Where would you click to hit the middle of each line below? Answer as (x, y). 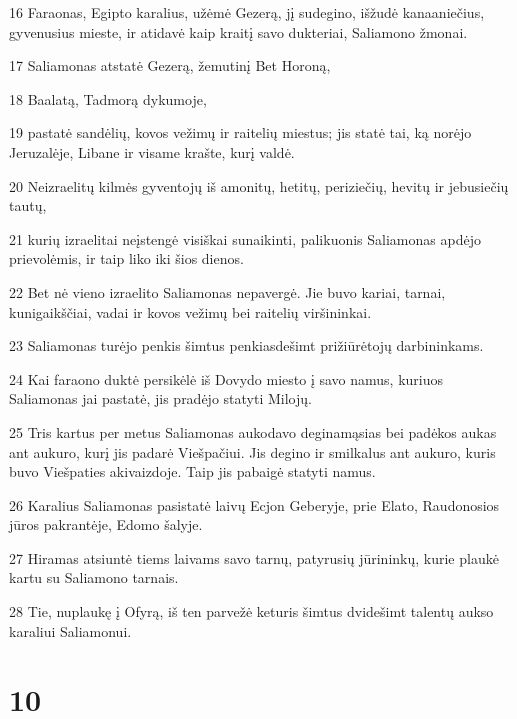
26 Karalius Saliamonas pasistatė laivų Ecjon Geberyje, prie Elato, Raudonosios (254, 504)
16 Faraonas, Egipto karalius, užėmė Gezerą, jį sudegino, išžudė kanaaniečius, (247, 12)
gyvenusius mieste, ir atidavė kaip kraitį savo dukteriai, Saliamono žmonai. (238, 31)
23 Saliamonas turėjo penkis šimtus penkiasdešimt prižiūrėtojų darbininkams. (246, 345)
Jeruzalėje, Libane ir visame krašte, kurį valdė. (152, 151)
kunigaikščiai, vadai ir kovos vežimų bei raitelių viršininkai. (190, 311)
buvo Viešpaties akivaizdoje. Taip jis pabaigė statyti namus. (192, 471)
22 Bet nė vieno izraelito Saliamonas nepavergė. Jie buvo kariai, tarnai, (227, 291)
